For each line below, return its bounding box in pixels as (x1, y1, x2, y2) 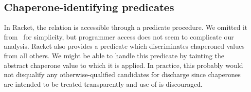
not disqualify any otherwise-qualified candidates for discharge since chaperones (4, 69, 241, 79)
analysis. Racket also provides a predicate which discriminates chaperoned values (4, 41, 245, 51)
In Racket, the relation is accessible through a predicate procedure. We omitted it (4, 22, 248, 32)
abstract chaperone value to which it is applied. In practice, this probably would (4, 60, 243, 70)
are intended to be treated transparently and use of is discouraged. (4, 79, 203, 89)
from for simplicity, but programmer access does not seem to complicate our (4, 31, 234, 41)
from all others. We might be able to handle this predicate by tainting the (4, 50, 224, 60)
